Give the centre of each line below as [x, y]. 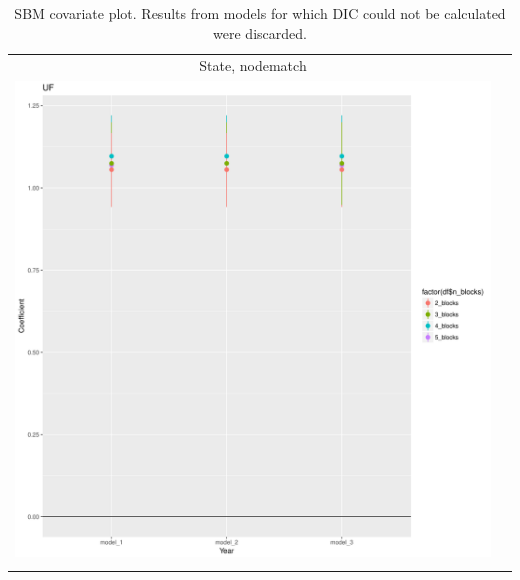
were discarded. [260, 32]
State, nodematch [253, 65]
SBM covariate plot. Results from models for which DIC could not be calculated [260, 13]
